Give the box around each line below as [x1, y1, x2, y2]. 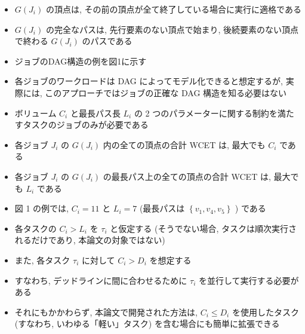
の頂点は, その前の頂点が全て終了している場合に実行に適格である [45, 3, 301, 15]
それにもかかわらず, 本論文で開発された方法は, [14, 305, 198, 318]
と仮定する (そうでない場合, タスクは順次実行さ [110, 222, 297, 234]
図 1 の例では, [14, 202, 69, 215]
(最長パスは [139, 202, 185, 215]
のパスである [82, 35, 133, 47]
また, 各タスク [14, 253, 70, 266]
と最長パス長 [70, 106, 121, 119]
